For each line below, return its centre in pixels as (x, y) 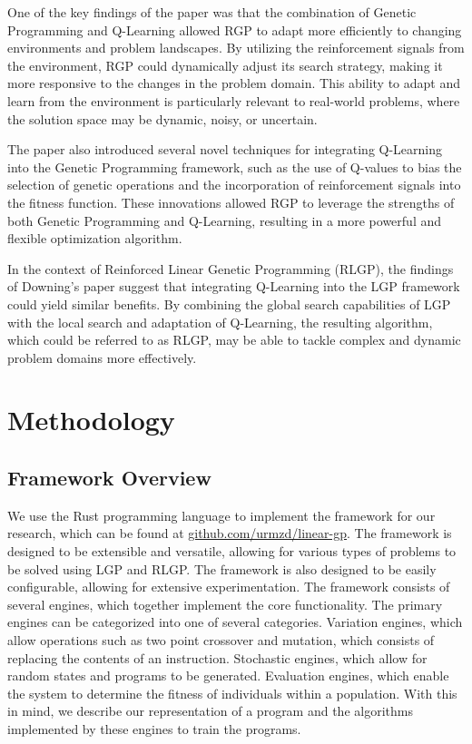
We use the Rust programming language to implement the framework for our (221, 515)
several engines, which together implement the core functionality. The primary (225, 604)
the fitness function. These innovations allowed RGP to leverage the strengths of (231, 202)
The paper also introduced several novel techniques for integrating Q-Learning (225, 149)
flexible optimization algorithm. (95, 238)
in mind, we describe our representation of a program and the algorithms (210, 711)
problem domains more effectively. (102, 357)
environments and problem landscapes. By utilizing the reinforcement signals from (236, 48)
